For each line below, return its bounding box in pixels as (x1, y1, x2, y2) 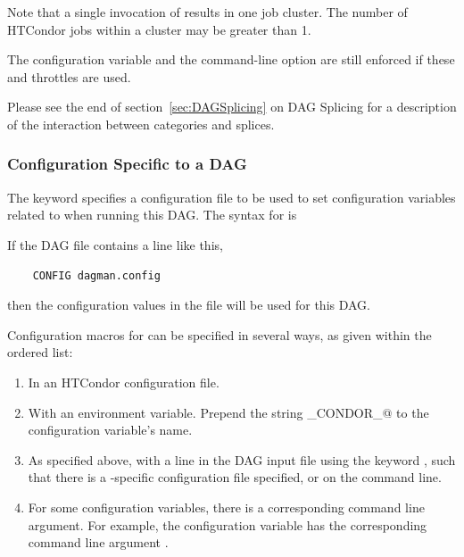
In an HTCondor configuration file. (28, 372, 220, 391)
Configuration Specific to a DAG (7, 153, 247, 175)
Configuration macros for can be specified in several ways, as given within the (7, 325, 432, 344)
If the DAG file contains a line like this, (7, 235, 223, 254)
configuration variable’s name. (28, 420, 193, 439)
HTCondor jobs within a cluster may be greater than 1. (7, 20, 311, 38)
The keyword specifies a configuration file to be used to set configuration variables (7, 187, 456, 206)
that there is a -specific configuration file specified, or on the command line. (28, 468, 442, 486)
